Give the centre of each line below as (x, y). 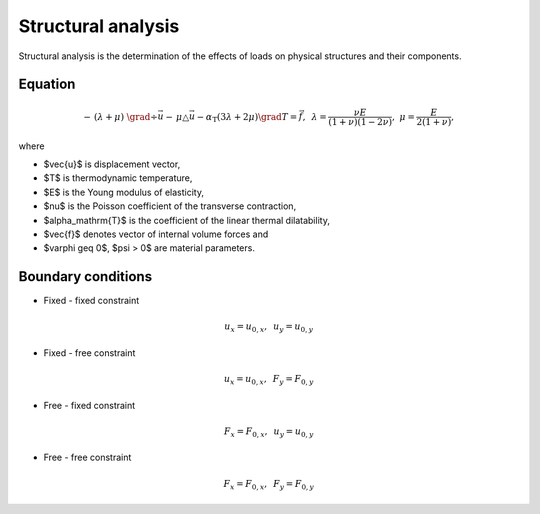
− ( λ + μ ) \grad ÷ (121, 116)
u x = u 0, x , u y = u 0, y (269, 328)
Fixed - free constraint (89, 352)
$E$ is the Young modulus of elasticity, (124, 192)
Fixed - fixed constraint (91, 301)
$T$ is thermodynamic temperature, (118, 178)
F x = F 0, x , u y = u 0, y (268, 432)
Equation (47, 84)
